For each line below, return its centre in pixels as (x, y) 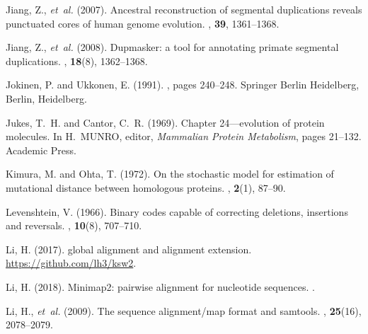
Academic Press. (41, 150)
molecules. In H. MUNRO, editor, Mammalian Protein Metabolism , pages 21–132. (184, 136)
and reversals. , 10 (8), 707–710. (74, 225)
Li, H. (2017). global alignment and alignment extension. (129, 249)
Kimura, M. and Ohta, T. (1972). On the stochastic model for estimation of (170, 174)
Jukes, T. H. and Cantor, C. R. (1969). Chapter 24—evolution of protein (165, 122)
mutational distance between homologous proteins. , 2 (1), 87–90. (146, 187)
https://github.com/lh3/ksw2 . (71, 263)
